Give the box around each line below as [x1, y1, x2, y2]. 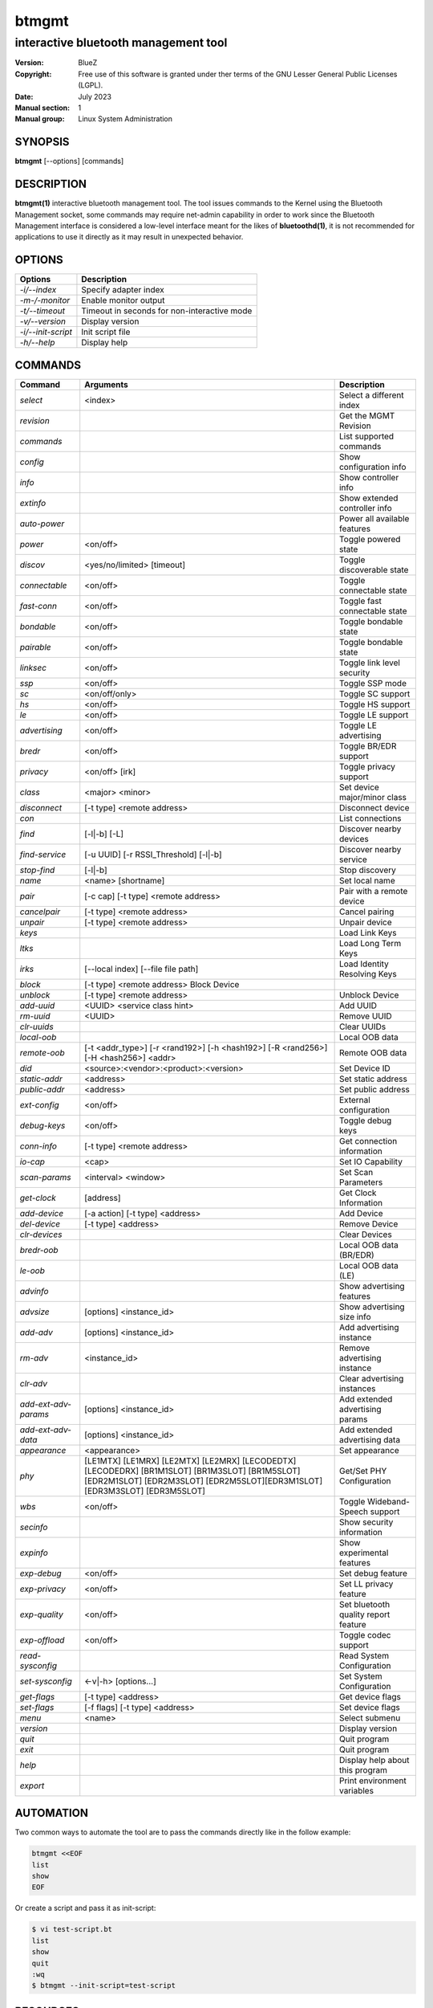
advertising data [338, 1434, 401, 1445]
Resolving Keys [338, 968, 397, 979]
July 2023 [78, 92, 112, 101]
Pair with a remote [338, 885, 408, 896]
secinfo [19, 1521, 48, 1533]
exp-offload [19, 1635, 65, 1646]
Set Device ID [338, 1063, 391, 1074]
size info [338, 1311, 372, 1322]
